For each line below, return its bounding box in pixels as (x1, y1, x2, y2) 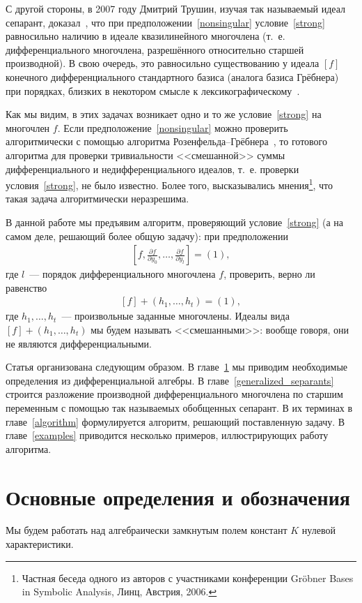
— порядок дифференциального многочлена (29, 267, 216, 281)
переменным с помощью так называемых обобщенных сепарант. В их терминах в (6, 400, 353, 415)
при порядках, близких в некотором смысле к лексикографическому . (6, 83, 300, 98)
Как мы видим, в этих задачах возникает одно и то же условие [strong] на (6, 107, 322, 121)
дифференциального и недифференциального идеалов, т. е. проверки (6, 161, 299, 176)
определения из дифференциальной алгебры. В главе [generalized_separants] (6, 373, 334, 387)
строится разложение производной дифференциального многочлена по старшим (6, 387, 343, 401)
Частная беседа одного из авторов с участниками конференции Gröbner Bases (22, 570, 354, 585)
